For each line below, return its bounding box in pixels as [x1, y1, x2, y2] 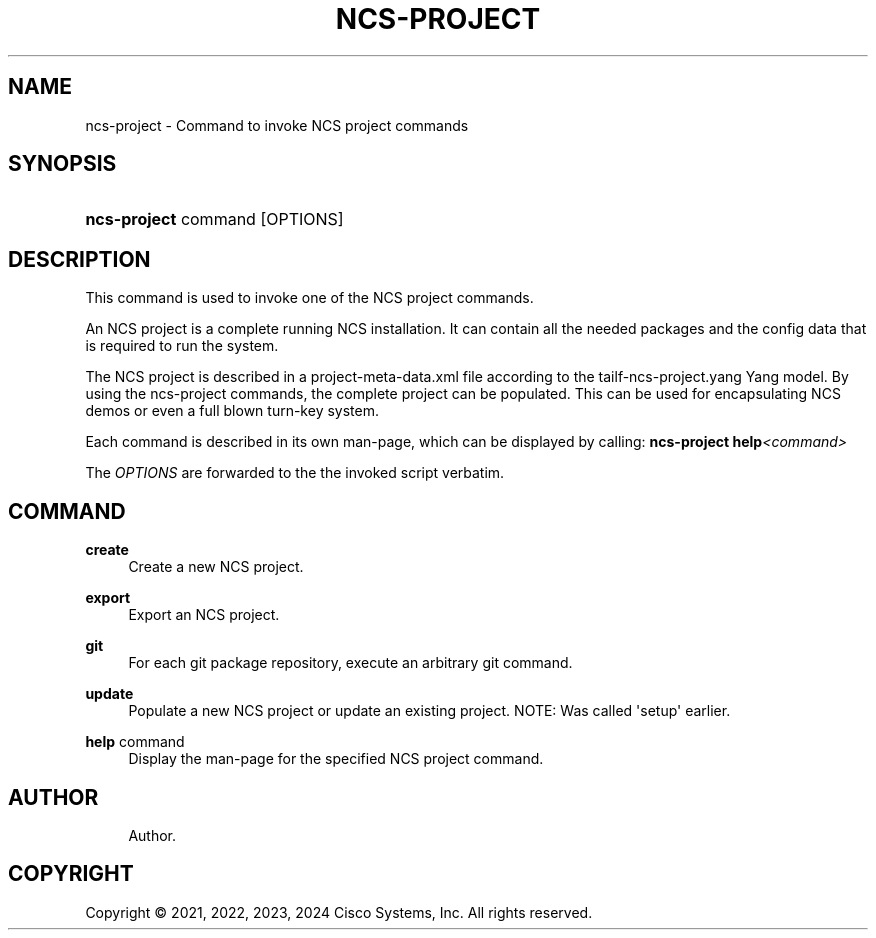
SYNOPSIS [8, 151, 117, 177]
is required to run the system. [85, 337, 279, 355]
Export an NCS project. [128, 606, 280, 624]
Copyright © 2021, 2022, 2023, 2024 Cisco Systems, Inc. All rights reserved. [85, 903, 593, 921]
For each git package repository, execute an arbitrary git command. [128, 654, 573, 672]
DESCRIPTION [8, 246, 151, 272]
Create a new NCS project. [128, 558, 304, 576]
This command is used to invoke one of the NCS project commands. [85, 289, 534, 307]
